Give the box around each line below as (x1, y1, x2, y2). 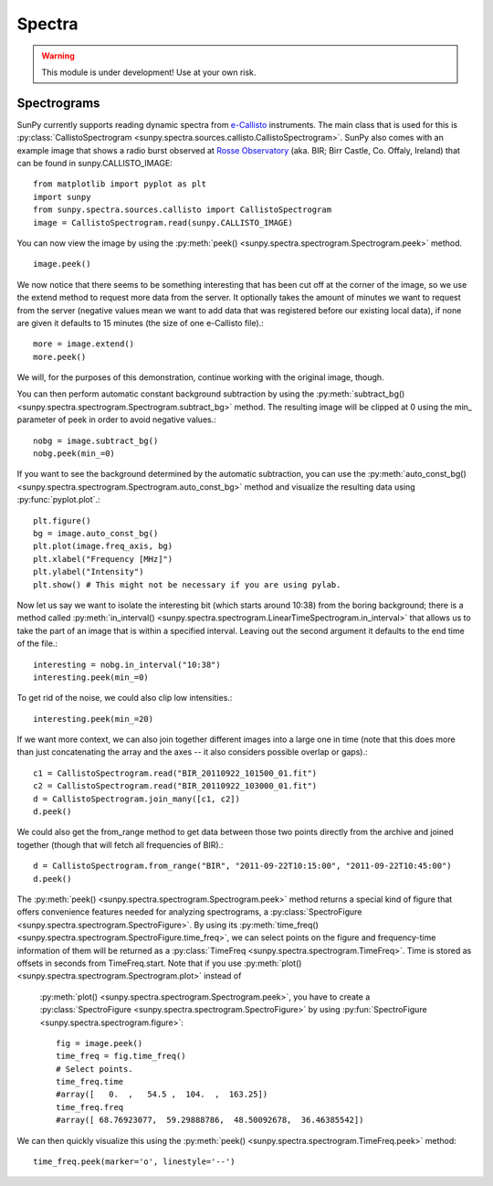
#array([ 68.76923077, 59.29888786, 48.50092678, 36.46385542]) (56, 1115, 364, 1126)
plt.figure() (33, 515, 91, 525)
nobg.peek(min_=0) (33, 449, 116, 459)
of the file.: (16, 638, 58, 649)
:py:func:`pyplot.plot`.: (16, 494, 100, 505)
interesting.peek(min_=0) (33, 672, 150, 683)
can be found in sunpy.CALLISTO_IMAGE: (16, 158, 173, 169)
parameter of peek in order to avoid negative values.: (16, 414, 216, 425)
